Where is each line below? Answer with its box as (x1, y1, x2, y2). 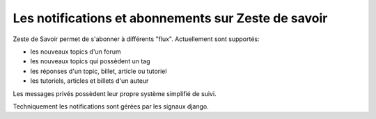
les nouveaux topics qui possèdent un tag (30, 57, 150, 65)
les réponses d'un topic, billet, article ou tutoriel (30, 67, 167, 75)
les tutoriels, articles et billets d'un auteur (30, 77, 149, 85)
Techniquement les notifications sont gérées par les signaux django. (13, 102, 209, 111)
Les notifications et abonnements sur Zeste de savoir (13, 10, 328, 26)
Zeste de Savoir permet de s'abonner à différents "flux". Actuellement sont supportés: (13, 35, 260, 43)
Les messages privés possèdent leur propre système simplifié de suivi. (13, 89, 217, 97)
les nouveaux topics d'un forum (30, 47, 121, 56)
